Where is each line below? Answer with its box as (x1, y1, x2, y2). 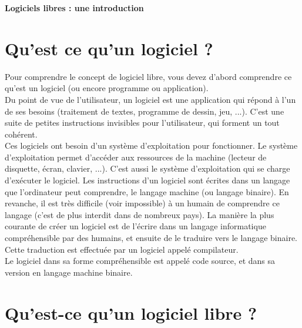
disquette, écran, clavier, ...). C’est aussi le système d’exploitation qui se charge (5, 162, 290, 175)
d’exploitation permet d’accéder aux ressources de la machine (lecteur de (5, 150, 267, 163)
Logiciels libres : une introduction (5, 2, 144, 14)
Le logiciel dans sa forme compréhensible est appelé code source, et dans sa (5, 255, 276, 267)
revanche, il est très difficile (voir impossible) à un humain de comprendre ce (5, 197, 280, 209)
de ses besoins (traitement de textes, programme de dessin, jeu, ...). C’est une (5, 105, 284, 117)
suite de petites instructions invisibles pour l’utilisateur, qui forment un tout (5, 116, 280, 129)
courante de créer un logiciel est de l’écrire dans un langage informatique (5, 220, 266, 232)
